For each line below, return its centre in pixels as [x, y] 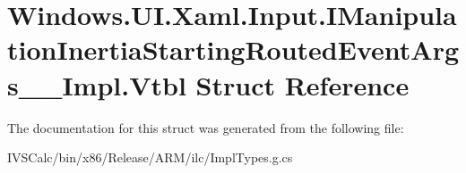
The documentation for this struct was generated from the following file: [206, 127]
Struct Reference [302, 84]
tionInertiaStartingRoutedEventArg [233, 49]
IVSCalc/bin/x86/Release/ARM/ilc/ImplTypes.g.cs [150, 157]
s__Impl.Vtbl [97, 84]
